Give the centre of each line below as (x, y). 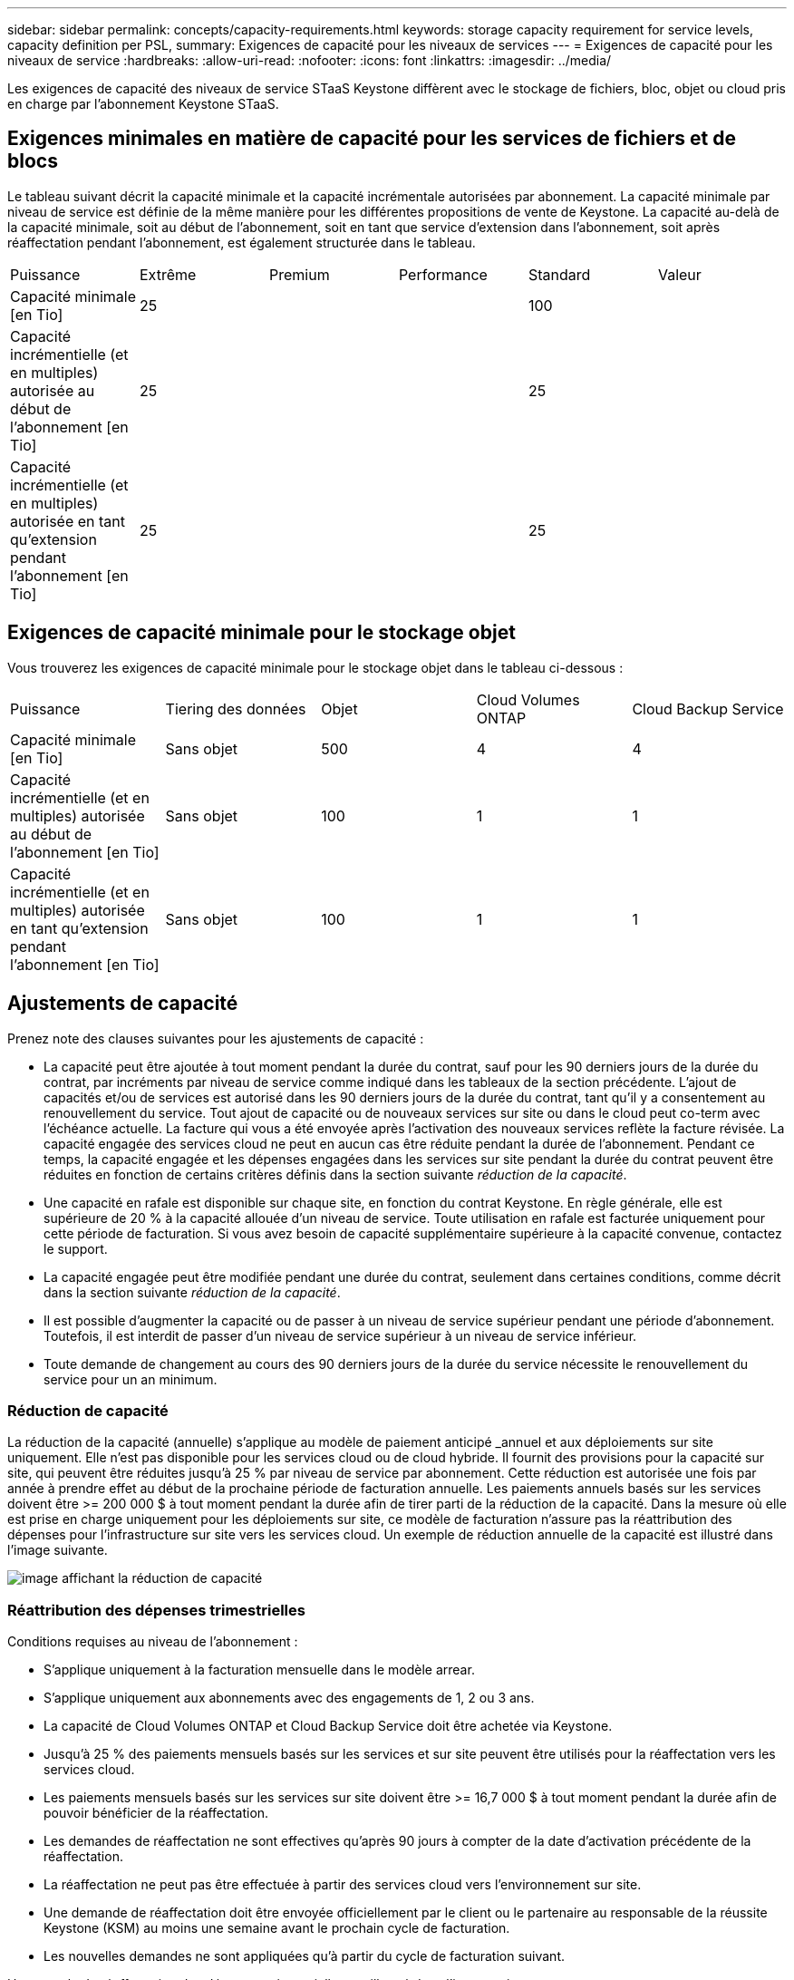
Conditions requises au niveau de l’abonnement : (153, 1642)
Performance (443, 274)
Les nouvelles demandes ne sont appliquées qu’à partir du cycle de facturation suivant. (305, 1956)
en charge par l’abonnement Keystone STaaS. (143, 104)
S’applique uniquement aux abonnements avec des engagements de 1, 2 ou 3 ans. (289, 1698)
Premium (299, 274)
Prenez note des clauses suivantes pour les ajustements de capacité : (216, 1038)
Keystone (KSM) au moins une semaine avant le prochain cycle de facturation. (277, 1928)
